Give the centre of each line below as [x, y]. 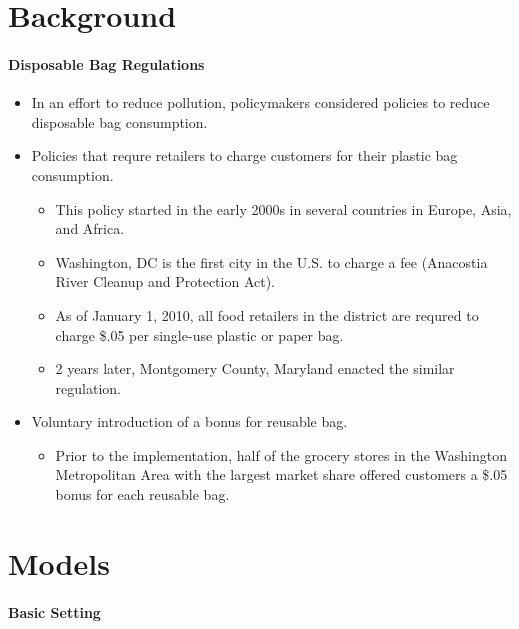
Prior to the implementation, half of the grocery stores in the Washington [281, 454]
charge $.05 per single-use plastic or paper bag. [199, 334]
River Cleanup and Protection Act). [165, 281]
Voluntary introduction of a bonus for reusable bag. [189, 421]
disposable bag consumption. [119, 121]
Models [59, 562]
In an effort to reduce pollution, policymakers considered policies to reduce [260, 102]
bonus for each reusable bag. [142, 494]
